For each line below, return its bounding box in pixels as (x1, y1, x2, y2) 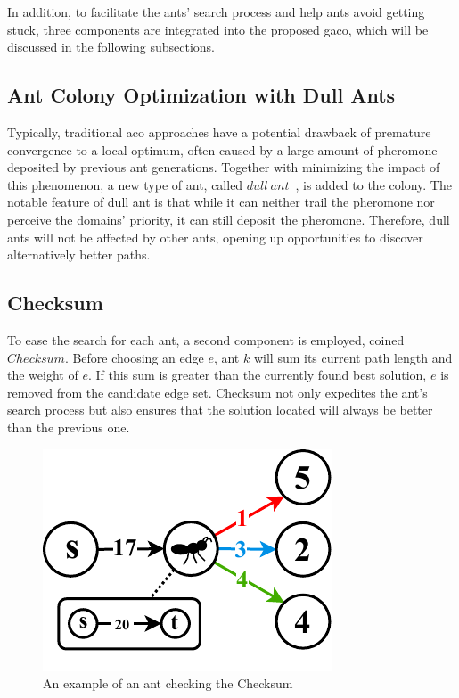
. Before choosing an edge (64, 348, 204, 366)
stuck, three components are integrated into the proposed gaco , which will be (7, 20, 429, 38)
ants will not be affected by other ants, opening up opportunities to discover (7, 227, 423, 246)
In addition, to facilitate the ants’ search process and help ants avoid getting (7, 3, 425, 21)
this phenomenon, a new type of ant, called (7, 175, 243, 193)
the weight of (7, 365, 78, 384)
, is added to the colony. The (295, 175, 452, 193)
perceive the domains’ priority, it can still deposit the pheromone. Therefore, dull (7, 209, 450, 228)
